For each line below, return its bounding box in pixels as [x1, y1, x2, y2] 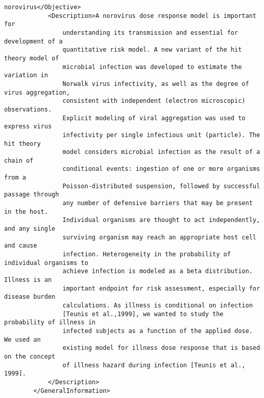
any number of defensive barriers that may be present [62, 200, 253, 207]
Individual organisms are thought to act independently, [62, 216, 260, 224]
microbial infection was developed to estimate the [62, 63, 242, 71]
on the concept [4, 352, 56, 360]
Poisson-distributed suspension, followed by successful [62, 182, 260, 190]
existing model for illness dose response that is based [62, 344, 260, 352]
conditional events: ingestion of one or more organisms [62, 165, 260, 173]
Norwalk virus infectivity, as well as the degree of [62, 80, 249, 87]
